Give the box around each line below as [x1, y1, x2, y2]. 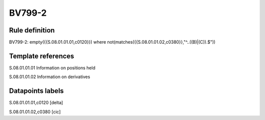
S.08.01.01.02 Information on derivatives [9, 74, 90, 80]
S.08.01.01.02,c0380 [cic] [9, 109, 61, 115]
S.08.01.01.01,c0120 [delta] [9, 100, 63, 106]
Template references [9, 52, 75, 60]
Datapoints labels [9, 87, 64, 95]
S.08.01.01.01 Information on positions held [9, 64, 96, 71]
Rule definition [9, 26, 55, 34]
